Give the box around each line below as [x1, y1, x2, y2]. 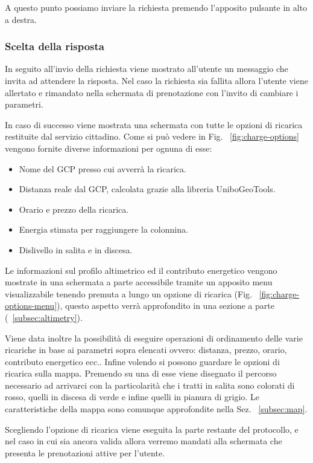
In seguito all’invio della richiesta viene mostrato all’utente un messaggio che [5, 62, 288, 75]
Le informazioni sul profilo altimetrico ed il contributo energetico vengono [5, 264, 277, 276]
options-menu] [5, 299, 57, 312]
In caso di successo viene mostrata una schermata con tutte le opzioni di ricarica [5, 118, 303, 131]
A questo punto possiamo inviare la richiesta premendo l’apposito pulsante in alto [5, 1, 308, 13]
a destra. [5, 13, 37, 25]
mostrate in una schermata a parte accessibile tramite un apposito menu [5, 276, 273, 288]
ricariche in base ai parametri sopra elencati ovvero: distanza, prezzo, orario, [5, 343, 287, 356]
